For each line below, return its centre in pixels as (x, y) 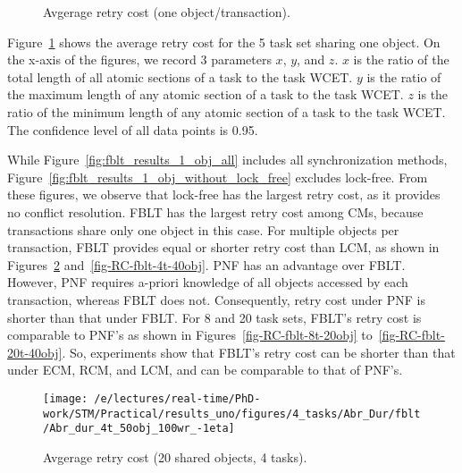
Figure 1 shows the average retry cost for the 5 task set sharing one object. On (224, 42)
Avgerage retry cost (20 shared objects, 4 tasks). (175, 456)
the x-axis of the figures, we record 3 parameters (139, 59)
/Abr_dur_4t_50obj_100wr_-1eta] (139, 429)
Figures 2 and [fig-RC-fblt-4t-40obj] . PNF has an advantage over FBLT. (206, 264)
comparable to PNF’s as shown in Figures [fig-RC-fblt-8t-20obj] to (190, 335)
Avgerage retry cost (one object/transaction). (167, 12)
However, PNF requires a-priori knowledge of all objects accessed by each (208, 282)
